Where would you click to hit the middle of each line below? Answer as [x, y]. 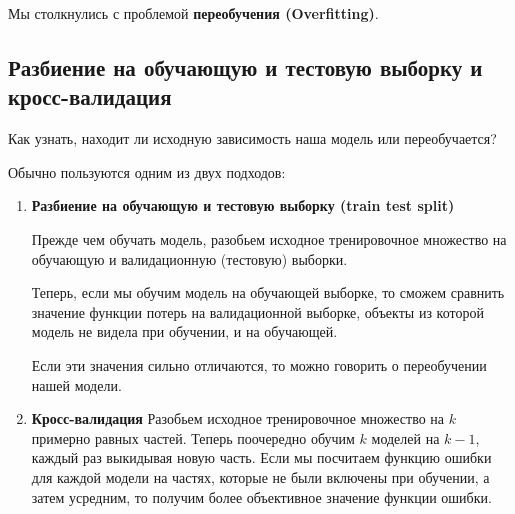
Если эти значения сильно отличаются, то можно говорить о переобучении [259, 364]
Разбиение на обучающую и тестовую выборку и [245, 66]
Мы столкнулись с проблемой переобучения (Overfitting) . [193, 13]
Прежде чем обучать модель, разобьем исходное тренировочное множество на [269, 238]
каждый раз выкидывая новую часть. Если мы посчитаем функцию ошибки [261, 457]
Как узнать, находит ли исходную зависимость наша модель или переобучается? [252, 138]
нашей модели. [76, 384]
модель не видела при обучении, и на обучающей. [184, 331]
